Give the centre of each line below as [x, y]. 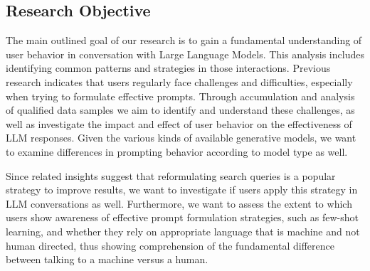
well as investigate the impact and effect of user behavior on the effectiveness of [179, 123]
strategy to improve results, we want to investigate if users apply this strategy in [182, 190]
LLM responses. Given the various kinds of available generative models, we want [181, 138]
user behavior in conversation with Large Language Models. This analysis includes [185, 54]
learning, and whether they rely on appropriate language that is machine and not [183, 231]
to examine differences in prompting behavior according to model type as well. [177, 151]
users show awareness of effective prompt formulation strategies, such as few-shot [182, 217]
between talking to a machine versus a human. [107, 259]
